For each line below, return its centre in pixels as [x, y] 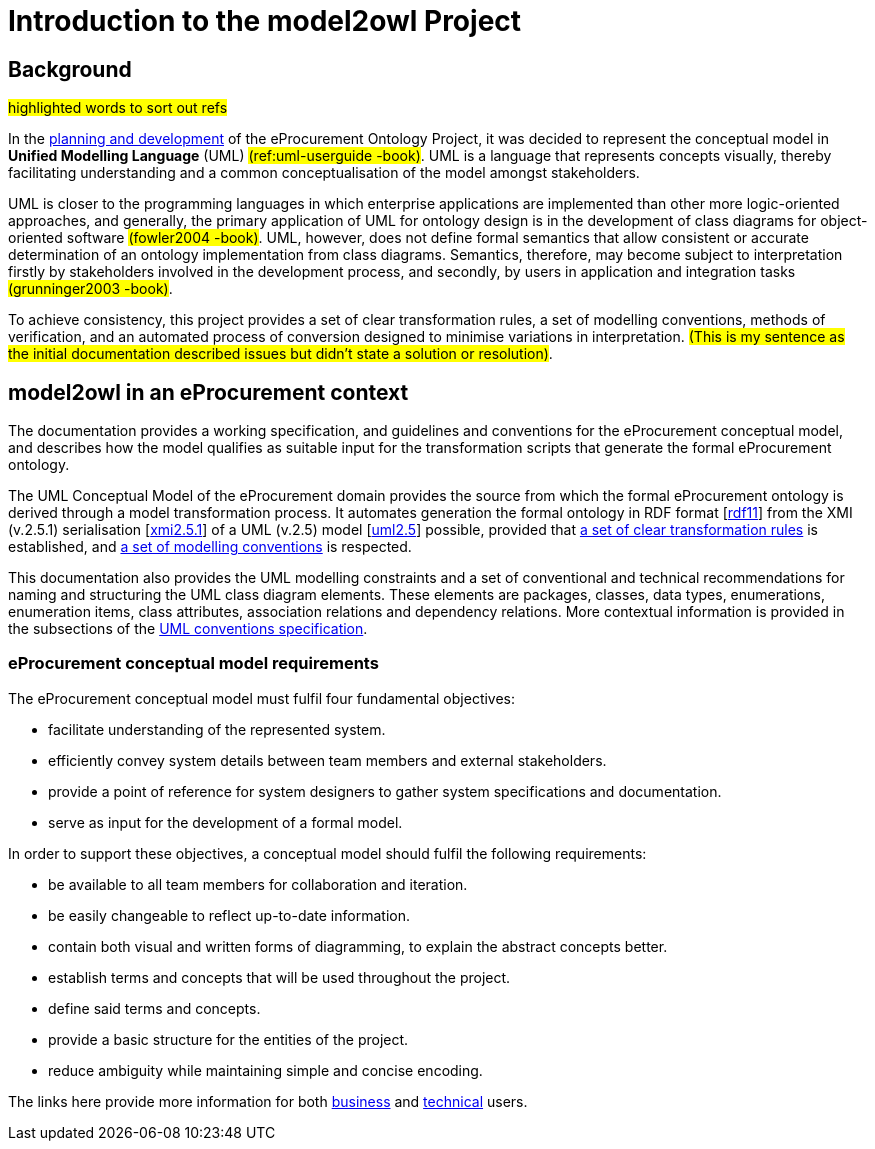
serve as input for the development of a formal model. [225, 822]
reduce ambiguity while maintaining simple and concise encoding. [265, 1070]
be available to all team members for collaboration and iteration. [258, 884]
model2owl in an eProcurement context [208, 392]
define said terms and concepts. [154, 1008]
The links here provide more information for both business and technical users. [268, 1101]
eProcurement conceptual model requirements [193, 663]
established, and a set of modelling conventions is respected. [210, 547]
